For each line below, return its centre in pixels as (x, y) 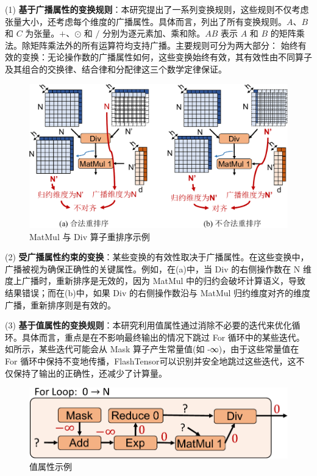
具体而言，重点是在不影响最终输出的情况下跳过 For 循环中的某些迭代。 (163, 337)
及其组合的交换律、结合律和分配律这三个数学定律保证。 (116, 69)
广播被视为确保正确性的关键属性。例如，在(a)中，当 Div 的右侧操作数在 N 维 (158, 268)
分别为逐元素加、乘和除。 (154, 33)
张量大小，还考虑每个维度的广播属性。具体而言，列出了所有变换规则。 (146, 21)
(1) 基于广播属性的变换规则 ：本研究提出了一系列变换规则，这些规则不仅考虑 (157, 9)
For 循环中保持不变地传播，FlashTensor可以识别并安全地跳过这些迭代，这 (151, 361)
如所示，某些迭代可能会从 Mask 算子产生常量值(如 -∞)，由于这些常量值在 (152, 349)
